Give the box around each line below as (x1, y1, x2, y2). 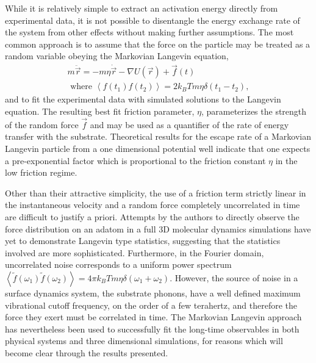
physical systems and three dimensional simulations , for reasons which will (5, 334, 283, 347)
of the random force (5, 118, 79, 131)
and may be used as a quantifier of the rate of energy (90, 118, 289, 131)
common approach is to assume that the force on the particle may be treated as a (5, 37, 311, 50)
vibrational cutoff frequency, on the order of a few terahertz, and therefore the (5, 298, 298, 311)
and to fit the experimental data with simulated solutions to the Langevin (5, 93, 281, 106)
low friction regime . (5, 166, 77, 179)
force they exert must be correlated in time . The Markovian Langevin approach (5, 311, 302, 323)
